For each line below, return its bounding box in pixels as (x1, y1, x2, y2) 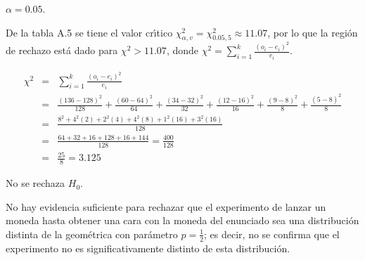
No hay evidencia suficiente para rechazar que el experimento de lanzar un (6, 199, 326, 214)
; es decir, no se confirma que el (204, 226, 340, 241)
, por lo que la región (267, 25, 358, 39)
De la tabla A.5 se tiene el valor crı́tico (6, 25, 173, 39)
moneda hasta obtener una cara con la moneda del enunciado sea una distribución (6, 213, 359, 228)
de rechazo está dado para (6, 43, 118, 58)
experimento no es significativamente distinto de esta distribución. (6, 240, 290, 255)
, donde (166, 43, 198, 58)
